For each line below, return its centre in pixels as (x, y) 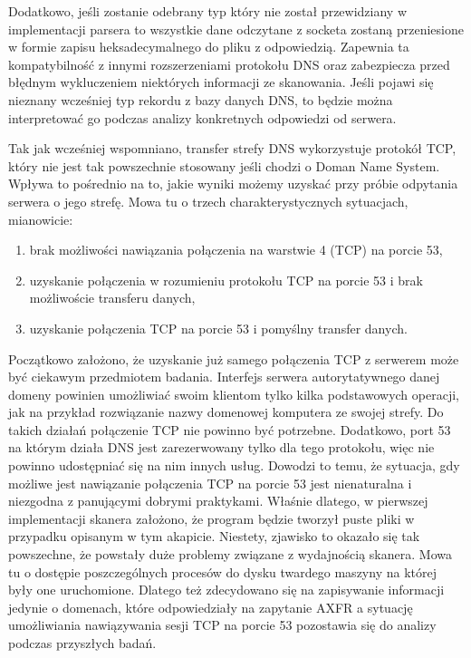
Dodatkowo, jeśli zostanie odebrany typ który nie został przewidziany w (208, 11)
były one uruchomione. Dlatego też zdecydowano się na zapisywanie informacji (226, 590)
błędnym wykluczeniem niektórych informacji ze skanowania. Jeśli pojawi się (221, 82)
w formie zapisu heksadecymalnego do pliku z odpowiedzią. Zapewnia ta (209, 47)
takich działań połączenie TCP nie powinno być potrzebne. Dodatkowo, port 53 (230, 429)
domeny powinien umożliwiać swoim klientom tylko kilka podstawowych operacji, (234, 394)
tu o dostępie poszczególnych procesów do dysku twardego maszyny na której (222, 571)
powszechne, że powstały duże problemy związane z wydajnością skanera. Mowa (230, 554)
